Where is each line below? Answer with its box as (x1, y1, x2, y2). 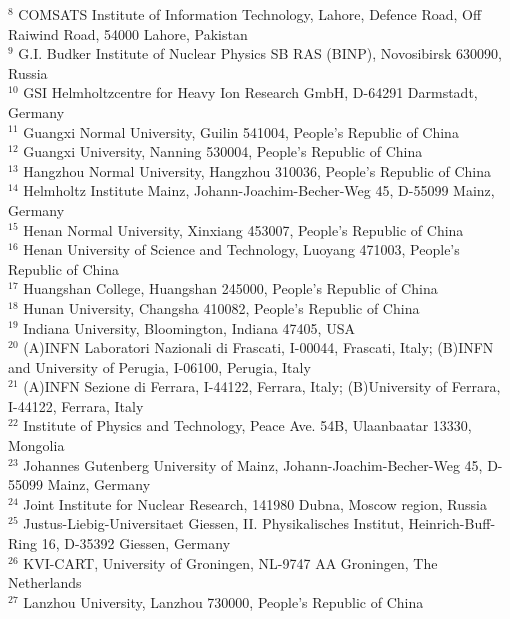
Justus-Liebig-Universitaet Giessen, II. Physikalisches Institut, (23, 513, 404, 534)
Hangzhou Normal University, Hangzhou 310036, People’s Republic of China (23, 160, 491, 181)
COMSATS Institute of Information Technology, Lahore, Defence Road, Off (18, 4, 482, 24)
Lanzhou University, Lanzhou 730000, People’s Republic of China (23, 591, 424, 612)
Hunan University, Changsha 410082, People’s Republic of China (23, 297, 420, 318)
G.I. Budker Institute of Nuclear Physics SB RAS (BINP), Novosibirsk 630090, (18, 43, 502, 64)
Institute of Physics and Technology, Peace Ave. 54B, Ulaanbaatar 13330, (23, 415, 472, 436)
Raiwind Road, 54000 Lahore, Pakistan (8, 23, 248, 44)
